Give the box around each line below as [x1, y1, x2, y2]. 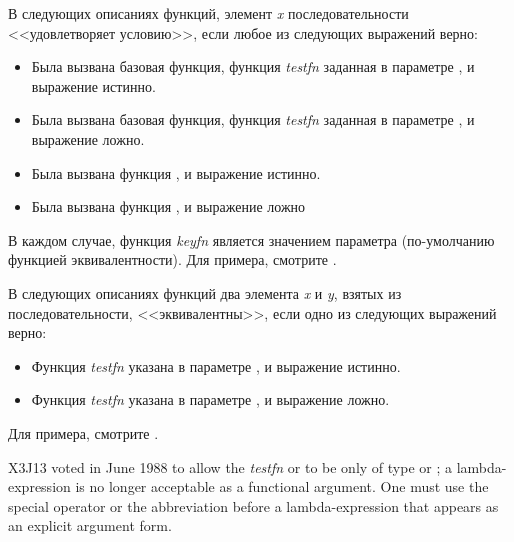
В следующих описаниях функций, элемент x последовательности [8, 3, 409, 23]
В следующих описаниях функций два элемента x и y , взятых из [8, 282, 402, 303]
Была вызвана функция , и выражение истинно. [31, 162, 321, 183]
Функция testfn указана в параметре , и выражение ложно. [31, 389, 390, 410]
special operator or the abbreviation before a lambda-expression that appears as [8, 495, 499, 516]
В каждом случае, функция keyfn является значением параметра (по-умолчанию [8, 229, 495, 250]
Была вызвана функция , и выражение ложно [31, 196, 306, 217]
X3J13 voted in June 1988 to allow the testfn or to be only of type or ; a [8, 456, 452, 477]
